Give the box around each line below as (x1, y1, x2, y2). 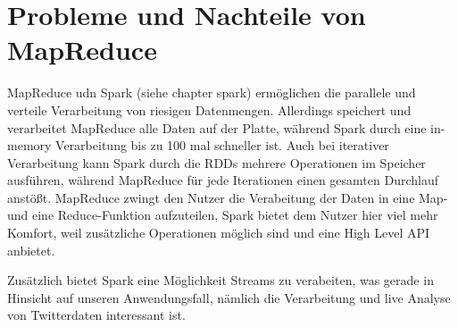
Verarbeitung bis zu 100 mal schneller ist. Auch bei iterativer (55, 136, 389, 155)
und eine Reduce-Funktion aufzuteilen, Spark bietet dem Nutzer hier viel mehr (7, 205, 438, 224)
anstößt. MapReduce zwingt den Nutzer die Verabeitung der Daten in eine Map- (7, 188, 448, 206)
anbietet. (7, 240, 55, 259)
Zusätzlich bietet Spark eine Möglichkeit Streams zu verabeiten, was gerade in (7, 271, 434, 289)
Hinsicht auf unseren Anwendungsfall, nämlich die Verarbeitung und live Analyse (7, 288, 451, 306)
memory (7, 136, 52, 155)
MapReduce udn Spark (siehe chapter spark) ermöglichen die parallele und (7, 83, 416, 102)
